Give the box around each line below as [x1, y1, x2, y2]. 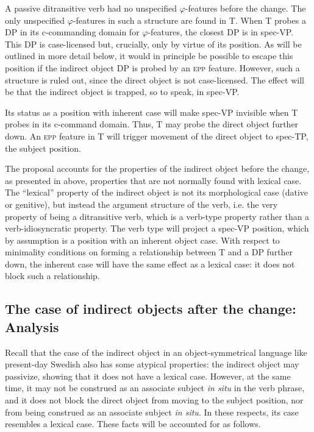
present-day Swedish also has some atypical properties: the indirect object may [5, 358, 299, 370]
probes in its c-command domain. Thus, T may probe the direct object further [5, 118, 299, 130]
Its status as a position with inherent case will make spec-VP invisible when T [5, 105, 298, 118]
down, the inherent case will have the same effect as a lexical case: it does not [5, 257, 295, 270]
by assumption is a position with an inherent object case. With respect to [5, 233, 280, 246]
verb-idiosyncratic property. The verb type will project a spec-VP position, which [5, 222, 309, 235]
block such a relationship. [5, 269, 100, 282]
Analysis [5, 317, 59, 336]
